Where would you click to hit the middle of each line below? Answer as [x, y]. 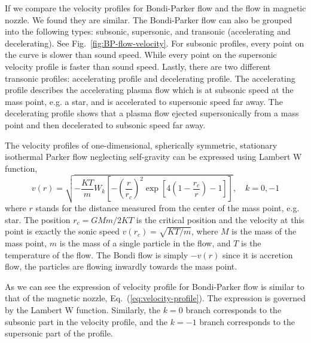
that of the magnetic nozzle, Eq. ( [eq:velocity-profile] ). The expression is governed [155, 298]
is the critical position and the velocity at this [220, 219]
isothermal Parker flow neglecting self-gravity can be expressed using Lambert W [153, 157]
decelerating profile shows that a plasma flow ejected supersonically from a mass [152, 113]
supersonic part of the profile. [59, 333]
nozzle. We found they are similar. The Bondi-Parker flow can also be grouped [149, 19]
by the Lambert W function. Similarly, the [83, 309]
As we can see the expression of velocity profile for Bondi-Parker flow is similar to [155, 286]
